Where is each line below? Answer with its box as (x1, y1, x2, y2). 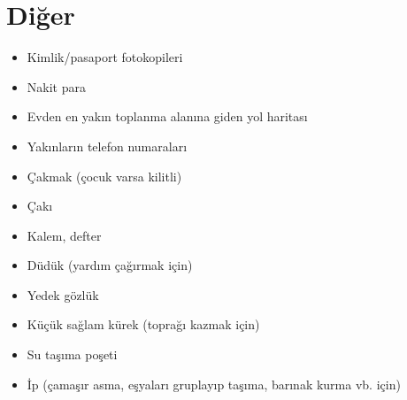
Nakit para (27, 77, 86, 96)
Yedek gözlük (27, 285, 99, 304)
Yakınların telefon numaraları (27, 136, 188, 155)
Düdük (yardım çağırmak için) (27, 256, 193, 274)
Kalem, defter (27, 226, 102, 244)
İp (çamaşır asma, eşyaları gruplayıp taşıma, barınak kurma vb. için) (27, 374, 401, 393)
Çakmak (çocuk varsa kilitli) (27, 166, 182, 185)
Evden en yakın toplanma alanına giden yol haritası (27, 107, 308, 126)
